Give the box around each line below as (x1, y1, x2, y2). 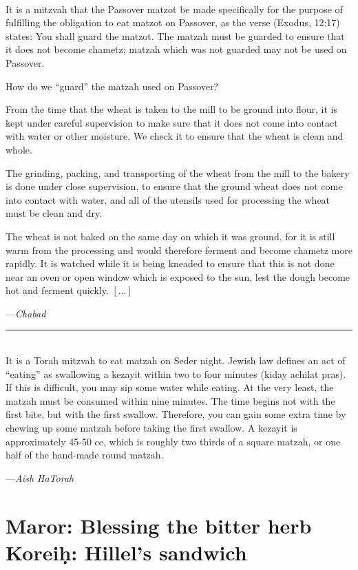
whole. (6, 142, 32, 156)
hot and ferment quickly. (6, 283, 109, 297)
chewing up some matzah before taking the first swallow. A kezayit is (6, 421, 297, 435)
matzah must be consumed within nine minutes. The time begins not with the (6, 393, 335, 408)
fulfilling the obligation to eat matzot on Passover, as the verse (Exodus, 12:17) (6, 15, 340, 30)
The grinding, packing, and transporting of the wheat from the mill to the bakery (6, 165, 350, 180)
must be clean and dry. (6, 206, 103, 220)
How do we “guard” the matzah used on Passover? (6, 78, 219, 93)
